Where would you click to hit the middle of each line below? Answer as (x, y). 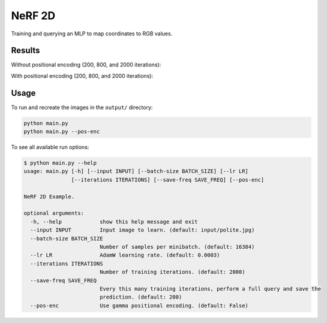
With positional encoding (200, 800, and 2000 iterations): (82, 76)
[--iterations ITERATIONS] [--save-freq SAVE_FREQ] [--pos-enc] (168, 179)
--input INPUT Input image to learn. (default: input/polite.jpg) (142, 230)
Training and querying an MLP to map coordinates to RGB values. (92, 34)
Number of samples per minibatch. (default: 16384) (177, 247)
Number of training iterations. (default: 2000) (172, 272)
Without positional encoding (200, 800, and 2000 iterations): (86, 65)
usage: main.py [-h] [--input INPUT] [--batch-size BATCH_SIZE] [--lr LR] (136, 171)
